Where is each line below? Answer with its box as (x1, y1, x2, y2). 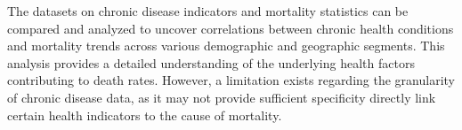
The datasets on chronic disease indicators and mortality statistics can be (7, 2, 409, 19)
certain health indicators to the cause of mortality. (7, 105, 282, 124)
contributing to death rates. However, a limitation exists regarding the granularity (7, 71, 455, 89)
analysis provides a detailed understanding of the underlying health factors (7, 53, 415, 72)
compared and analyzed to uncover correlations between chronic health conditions (7, 19, 454, 37)
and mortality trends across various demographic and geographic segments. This (7, 36, 445, 55)
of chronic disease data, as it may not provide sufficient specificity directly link (7, 88, 436, 106)
